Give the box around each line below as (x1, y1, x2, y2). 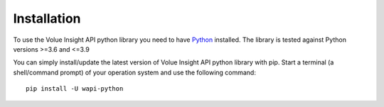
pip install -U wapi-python (26, 85, 124, 93)
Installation (13, 11, 81, 26)
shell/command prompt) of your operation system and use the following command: (13, 68, 256, 77)
